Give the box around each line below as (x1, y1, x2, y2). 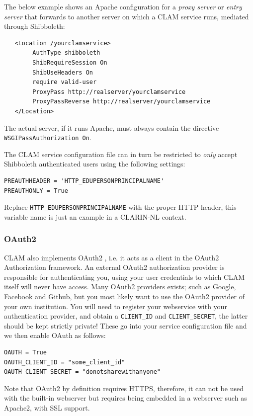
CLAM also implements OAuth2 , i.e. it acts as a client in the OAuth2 (4, 252, 219, 262)
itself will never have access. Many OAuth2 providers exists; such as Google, (4, 281, 236, 292)
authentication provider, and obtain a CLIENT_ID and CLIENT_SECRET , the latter (4, 311, 248, 321)
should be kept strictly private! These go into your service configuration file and (4, 320, 247, 331)
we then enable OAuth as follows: (4, 330, 106, 340)
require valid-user (32, 79, 97, 86)
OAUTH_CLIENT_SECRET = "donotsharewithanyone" (4, 368, 161, 376)
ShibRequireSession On (32, 59, 107, 66)
